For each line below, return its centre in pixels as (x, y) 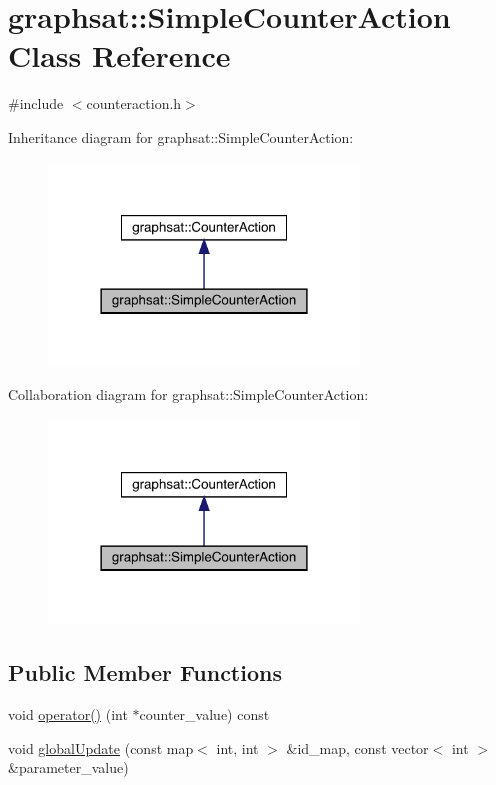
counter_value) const (204, 713)
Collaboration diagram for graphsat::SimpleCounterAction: (188, 394)
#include (36, 103)
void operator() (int (68, 713)
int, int (237, 747)
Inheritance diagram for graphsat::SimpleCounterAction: (181, 136)
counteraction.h (134, 103)
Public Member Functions (145, 672)
